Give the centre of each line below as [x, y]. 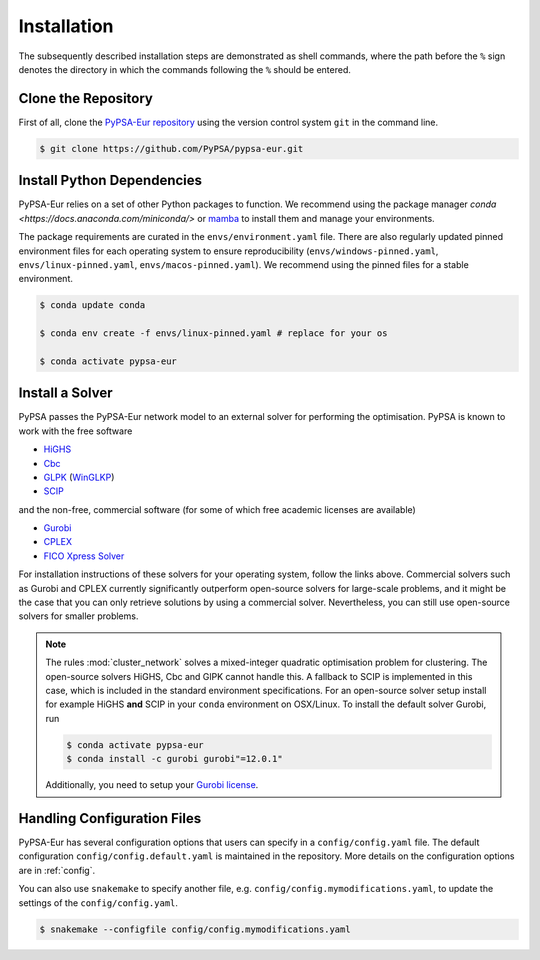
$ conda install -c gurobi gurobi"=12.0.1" [175, 759]
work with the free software [75, 431]
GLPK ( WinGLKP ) [79, 477]
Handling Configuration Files [110, 818]
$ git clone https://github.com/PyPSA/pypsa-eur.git [171, 148]
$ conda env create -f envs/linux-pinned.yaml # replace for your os [213, 333]
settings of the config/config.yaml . [98, 902]
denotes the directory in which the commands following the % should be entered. [185, 69]
